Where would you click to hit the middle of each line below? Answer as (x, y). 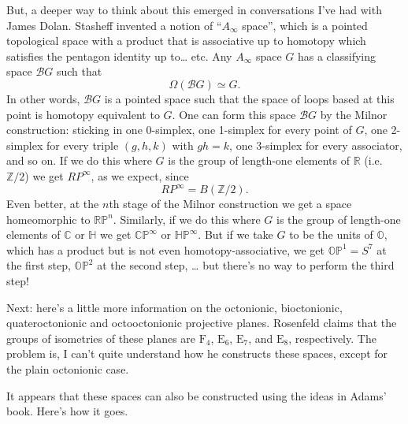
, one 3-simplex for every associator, (316, 145)
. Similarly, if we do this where (187, 219)
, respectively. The (332, 338)
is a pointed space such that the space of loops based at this (249, 98)
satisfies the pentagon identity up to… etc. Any (119, 56)
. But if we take (236, 234)
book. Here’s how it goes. (67, 411)
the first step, (39, 265)
